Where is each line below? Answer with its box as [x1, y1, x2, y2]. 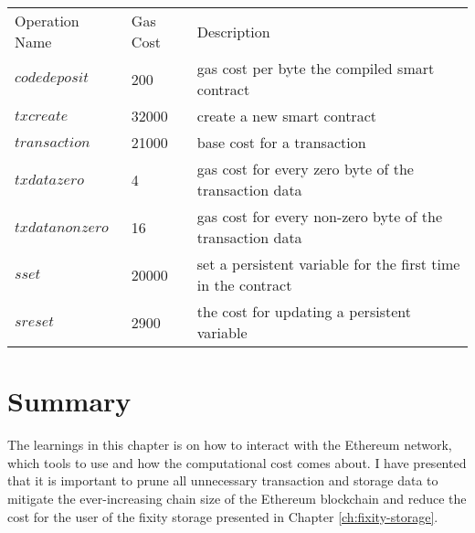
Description [196, 20, 270, 42]
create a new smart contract [196, 105, 376, 126]
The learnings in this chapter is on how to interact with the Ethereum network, [7, 435, 452, 454]
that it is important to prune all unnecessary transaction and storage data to [7, 471, 438, 490]
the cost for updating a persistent [196, 301, 411, 322]
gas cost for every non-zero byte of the [196, 206, 443, 227]
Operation [15, 10, 79, 31]
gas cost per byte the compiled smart [196, 58, 435, 79]
